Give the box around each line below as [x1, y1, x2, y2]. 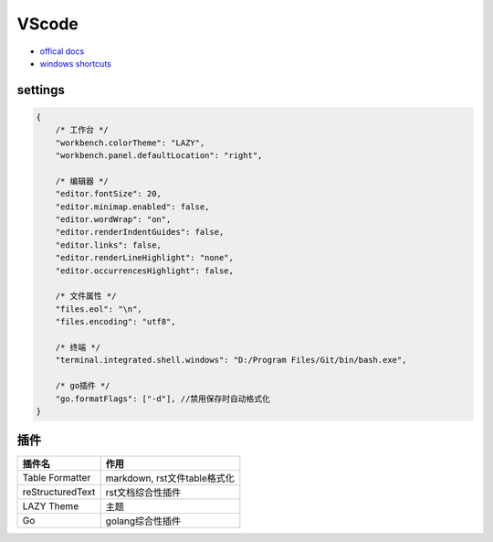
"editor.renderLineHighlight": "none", [55, 252, 235, 263]
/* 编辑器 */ [55, 175, 109, 186]
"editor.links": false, [55, 239, 162, 250]
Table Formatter [22, 472, 91, 484]
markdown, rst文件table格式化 [105, 472, 235, 484]
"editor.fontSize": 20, [55, 188, 162, 199]
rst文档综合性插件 [105, 486, 182, 499]
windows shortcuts [39, 58, 111, 69]
